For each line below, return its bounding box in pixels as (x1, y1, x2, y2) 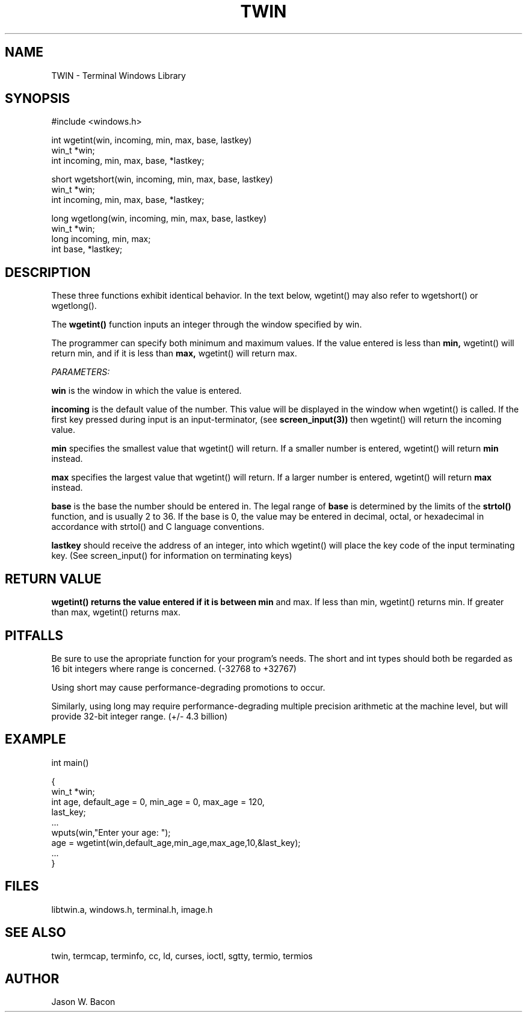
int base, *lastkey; (51, 244, 123, 255)
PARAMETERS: (51, 367, 110, 378)
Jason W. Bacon (51, 997, 116, 1007)
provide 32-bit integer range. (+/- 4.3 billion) (51, 711, 228, 721)
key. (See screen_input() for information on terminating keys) (51, 550, 292, 561)
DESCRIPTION (5, 264, 91, 280)
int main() (51, 757, 89, 768)
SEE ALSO (5, 925, 66, 941)
